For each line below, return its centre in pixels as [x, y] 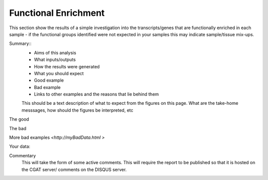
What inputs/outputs [55, 60]
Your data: [20, 146]
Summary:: [20, 44]
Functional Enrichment [57, 13]
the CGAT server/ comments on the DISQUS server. [74, 169]
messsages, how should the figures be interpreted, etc [77, 110]
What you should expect [59, 73]
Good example [49, 80]
